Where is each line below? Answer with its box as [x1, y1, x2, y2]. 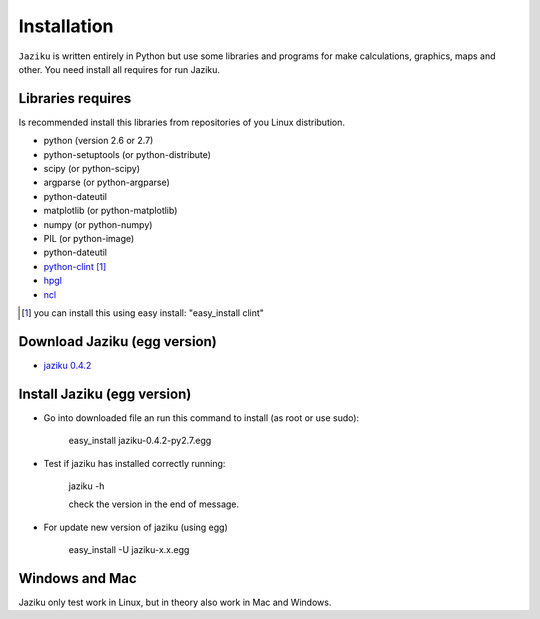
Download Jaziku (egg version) [18, 333, 217, 350]
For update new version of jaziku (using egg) [43, 521, 229, 533]
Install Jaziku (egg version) [18, 385, 192, 402]
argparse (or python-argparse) [43, 176, 170, 189]
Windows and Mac [18, 570, 137, 587]
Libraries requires [18, 90, 132, 107]
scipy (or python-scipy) [43, 163, 140, 175]
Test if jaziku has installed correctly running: [43, 457, 226, 469]
